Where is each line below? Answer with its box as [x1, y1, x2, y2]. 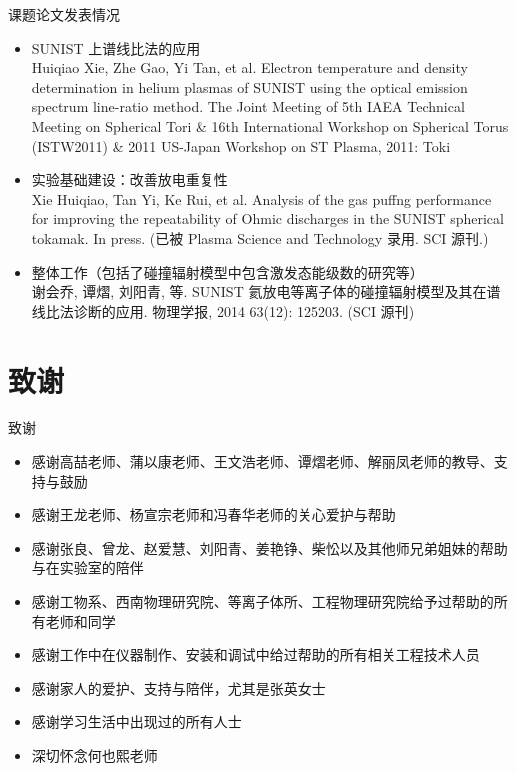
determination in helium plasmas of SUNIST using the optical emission [31, 76, 468, 97]
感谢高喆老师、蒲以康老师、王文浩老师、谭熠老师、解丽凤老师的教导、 [31, 451, 494, 472]
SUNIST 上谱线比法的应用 [31, 37, 201, 58]
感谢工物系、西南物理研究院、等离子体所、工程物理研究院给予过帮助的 [31, 591, 494, 611]
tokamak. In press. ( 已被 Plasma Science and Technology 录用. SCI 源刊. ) [31, 227, 489, 248]
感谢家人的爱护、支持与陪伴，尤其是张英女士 [31, 677, 326, 698]
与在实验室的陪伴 [31, 557, 144, 578]
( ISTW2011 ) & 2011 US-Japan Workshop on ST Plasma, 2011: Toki [31, 135, 451, 156]
